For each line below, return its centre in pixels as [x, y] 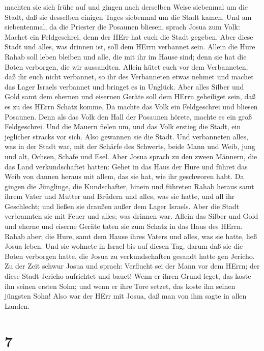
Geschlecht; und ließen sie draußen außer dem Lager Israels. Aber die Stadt [122, 206]
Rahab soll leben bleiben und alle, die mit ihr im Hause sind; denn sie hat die [126, 56]
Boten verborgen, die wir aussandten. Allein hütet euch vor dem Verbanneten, [126, 66]
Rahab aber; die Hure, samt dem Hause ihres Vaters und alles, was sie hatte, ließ [131, 236]
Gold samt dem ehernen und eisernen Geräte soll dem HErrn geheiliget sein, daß [130, 96]
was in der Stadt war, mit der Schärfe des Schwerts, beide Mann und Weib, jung [130, 146]
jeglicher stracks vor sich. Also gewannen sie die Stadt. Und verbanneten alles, [126, 136]
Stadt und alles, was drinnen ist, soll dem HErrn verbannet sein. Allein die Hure [130, 47]
